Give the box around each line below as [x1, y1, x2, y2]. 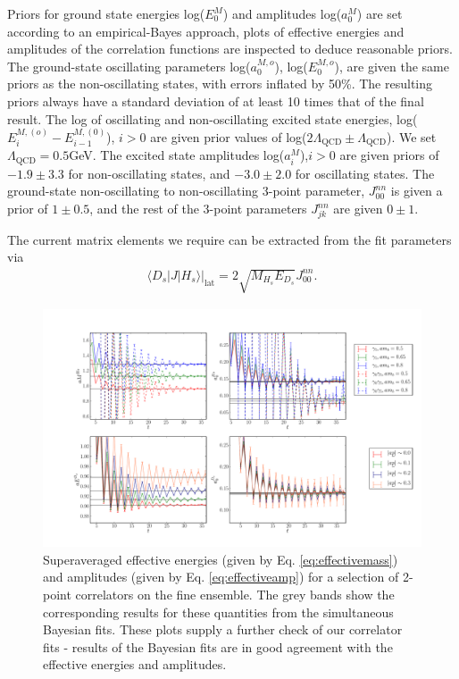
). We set [386, 127, 437, 146]
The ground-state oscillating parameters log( [7, 56, 251, 75]
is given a [390, 181, 443, 200]
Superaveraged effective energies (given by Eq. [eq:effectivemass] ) [43, 549, 398, 568]
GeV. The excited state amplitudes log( [69, 146, 285, 164]
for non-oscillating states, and [68, 163, 230, 182]
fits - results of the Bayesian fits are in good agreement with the [43, 637, 393, 656]
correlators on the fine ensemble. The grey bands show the [75, 585, 395, 603]
